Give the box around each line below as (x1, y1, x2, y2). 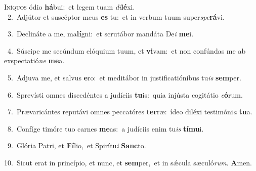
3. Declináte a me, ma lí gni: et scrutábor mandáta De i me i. (7, 28, 194, 39)
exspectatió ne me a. (4, 55, 65, 66)
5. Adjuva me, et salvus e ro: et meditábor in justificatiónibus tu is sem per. (7, 72, 241, 82)
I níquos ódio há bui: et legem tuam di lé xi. (4, 2, 135, 12)
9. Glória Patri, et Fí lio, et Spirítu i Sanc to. (7, 140, 146, 151)
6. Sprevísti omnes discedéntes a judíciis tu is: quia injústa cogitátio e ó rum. (7, 89, 243, 100)
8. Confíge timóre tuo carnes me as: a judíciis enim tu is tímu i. (7, 123, 204, 134)
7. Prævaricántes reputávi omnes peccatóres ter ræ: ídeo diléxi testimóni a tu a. (7, 106, 252, 117)
